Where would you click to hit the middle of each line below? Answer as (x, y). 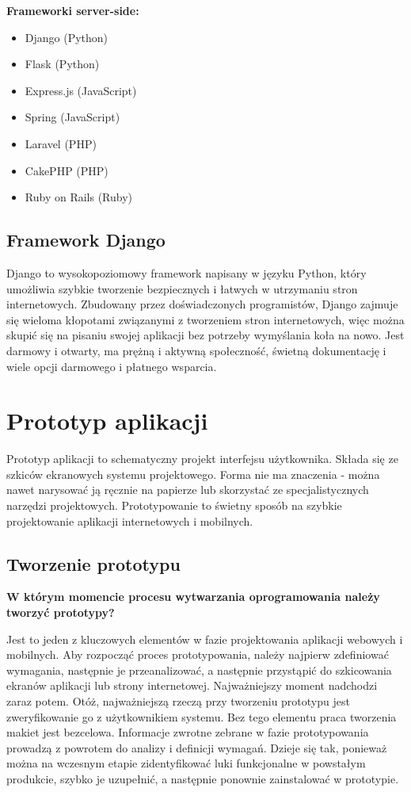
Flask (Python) (62, 64)
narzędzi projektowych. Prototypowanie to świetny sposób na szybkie (174, 505)
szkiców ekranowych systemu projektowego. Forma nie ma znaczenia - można (193, 474)
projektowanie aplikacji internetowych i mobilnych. (130, 520)
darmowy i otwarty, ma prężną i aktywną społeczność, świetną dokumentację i (196, 350)
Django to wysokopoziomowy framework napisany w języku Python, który (186, 272)
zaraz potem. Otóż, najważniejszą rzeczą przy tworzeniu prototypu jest (178, 700)
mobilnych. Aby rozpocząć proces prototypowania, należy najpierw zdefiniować (198, 654)
